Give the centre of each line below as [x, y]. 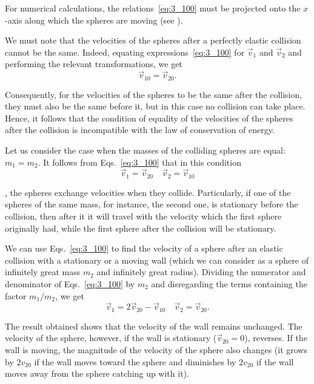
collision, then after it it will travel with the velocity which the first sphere [143, 216]
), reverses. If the [276, 338]
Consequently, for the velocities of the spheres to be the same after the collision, [154, 94]
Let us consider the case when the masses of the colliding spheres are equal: [145, 150]
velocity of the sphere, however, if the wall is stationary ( [111, 338]
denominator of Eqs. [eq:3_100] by [70, 284]
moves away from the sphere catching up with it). [97, 373]
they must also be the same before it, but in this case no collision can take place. [155, 106]
